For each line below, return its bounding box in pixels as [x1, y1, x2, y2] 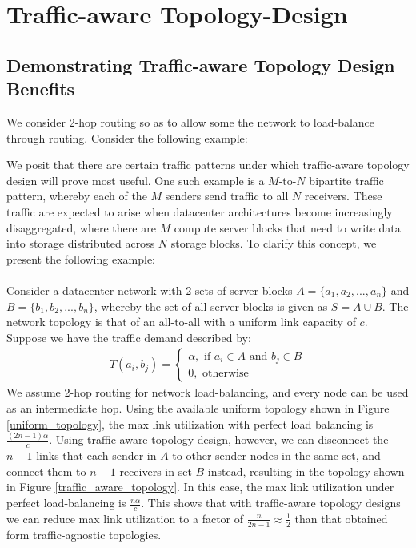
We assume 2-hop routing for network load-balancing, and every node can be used [6, 384, 409, 401]
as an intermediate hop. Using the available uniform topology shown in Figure [6, 399, 390, 416]
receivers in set [119, 462, 192, 479]
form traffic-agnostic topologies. [6, 526, 162, 542]
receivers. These [304, 187, 382, 204]
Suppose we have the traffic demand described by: [6, 328, 251, 345]
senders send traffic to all [165, 187, 289, 204]
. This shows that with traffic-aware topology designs [141, 494, 401, 511]
